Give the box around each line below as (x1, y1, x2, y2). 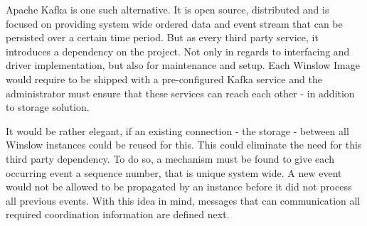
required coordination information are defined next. (6, 207, 230, 222)
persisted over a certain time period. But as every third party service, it (6, 30, 319, 45)
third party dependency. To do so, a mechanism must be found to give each (6, 151, 334, 166)
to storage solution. (6, 99, 90, 114)
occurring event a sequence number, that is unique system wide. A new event (6, 165, 342, 180)
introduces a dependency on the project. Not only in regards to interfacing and (6, 43, 350, 58)
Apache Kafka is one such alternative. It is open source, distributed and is (6, 2, 329, 16)
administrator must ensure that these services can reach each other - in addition (6, 85, 355, 100)
